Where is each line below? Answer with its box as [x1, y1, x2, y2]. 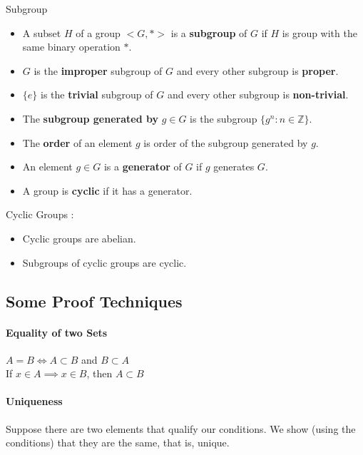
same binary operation [22, 39, 121, 54]
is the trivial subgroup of [40, 87, 153, 102]
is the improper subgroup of [34, 63, 163, 78]
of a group [76, 25, 121, 40]
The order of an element [22, 135, 133, 150]
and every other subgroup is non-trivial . [167, 87, 349, 102]
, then [86, 366, 113, 381]
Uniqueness [6, 394, 63, 409]
